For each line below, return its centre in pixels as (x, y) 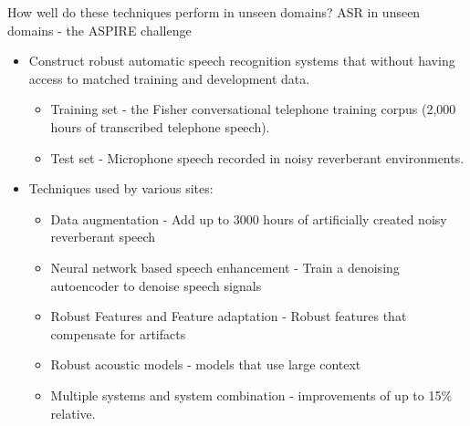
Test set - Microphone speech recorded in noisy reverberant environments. (257, 157)
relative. (73, 413)
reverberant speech (103, 237)
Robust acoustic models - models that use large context (206, 364)
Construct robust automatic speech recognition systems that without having (242, 61)
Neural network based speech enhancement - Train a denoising (225, 267)
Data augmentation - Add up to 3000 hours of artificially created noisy (249, 218)
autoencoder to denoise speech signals (156, 285)
